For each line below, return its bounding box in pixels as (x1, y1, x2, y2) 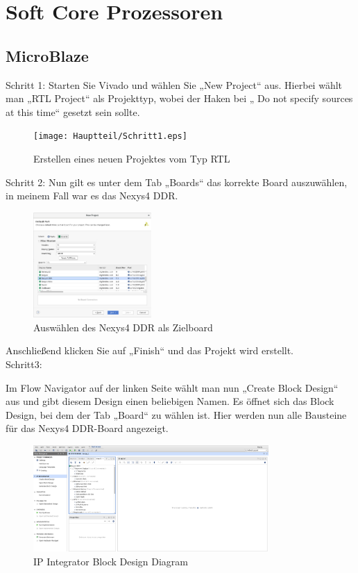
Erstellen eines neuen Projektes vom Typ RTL (33, 151, 230, 166)
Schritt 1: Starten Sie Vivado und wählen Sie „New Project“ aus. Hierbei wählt (6, 77, 343, 92)
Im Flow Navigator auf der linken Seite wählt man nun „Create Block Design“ (6, 380, 339, 395)
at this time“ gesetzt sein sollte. (6, 104, 140, 119)
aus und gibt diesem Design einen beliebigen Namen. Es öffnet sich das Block (6, 394, 334, 408)
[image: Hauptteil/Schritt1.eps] (33, 131, 187, 142)
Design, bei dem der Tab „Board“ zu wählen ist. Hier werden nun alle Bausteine (6, 407, 347, 422)
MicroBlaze (6, 44, 89, 66)
